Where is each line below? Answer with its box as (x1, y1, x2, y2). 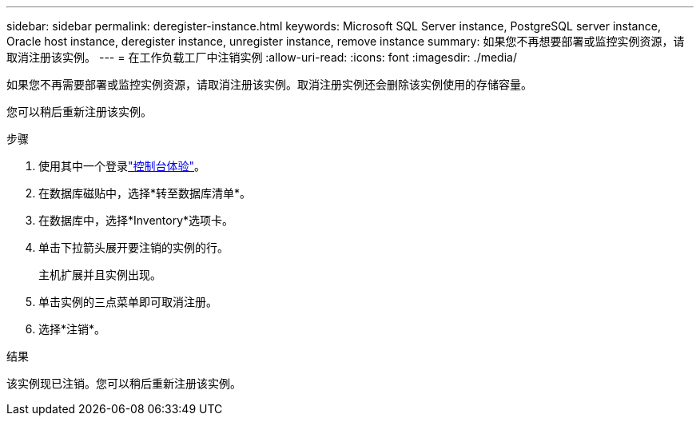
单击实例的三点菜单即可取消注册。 (38, 295, 217, 309)
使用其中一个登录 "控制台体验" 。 (38, 159, 206, 173)
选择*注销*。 (38, 322, 106, 336)
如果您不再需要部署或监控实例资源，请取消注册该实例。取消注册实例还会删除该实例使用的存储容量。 (6, 78, 532, 91)
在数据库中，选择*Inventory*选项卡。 (38, 213, 234, 227)
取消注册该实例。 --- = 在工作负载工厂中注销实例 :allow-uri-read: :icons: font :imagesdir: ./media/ (6, 50, 517, 64)
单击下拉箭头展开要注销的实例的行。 (38, 241, 229, 254)
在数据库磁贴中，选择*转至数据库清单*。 (38, 186, 252, 200)
